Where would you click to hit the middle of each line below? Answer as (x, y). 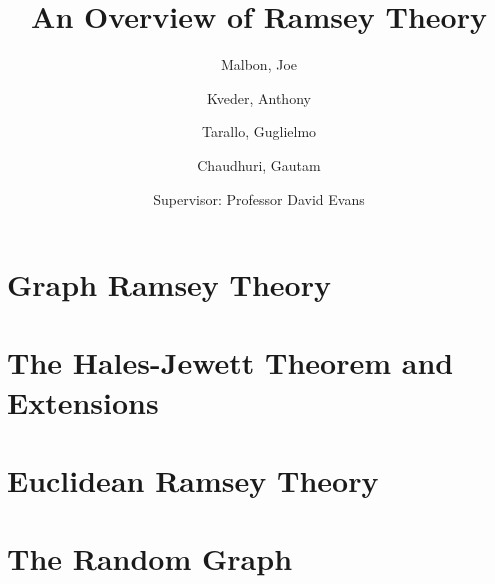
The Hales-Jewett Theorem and (230, 362)
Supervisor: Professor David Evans (259, 198)
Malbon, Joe (259, 64)
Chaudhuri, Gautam (259, 164)
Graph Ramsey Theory (169, 284)
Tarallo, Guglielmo (259, 131)
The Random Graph (150, 558)
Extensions (83, 401)
